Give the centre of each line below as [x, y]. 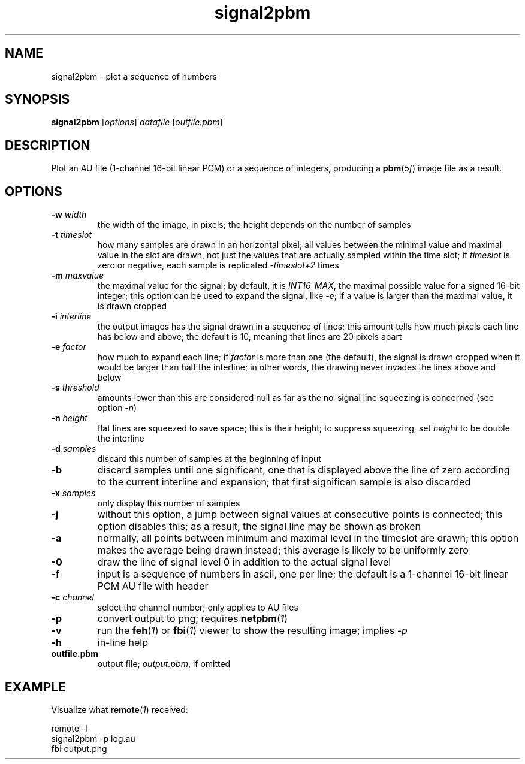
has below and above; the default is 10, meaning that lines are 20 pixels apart [250, 337]
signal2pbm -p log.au [93, 738]
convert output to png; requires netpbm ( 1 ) [193, 619]
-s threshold [75, 388]
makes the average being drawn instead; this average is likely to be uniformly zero [283, 550]
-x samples [73, 493]
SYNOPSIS [37, 99]
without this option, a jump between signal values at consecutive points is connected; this [300, 514]
